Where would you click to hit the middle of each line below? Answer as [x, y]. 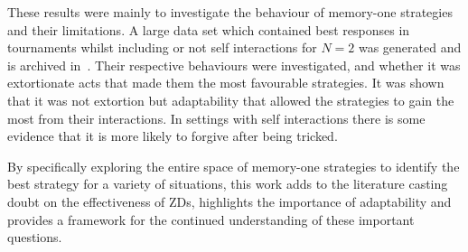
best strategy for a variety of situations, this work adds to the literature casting [228, 184]
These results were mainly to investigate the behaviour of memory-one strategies [230, 12]
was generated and [410, 47]
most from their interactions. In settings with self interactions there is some [216, 118]
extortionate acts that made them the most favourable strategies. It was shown [226, 83]
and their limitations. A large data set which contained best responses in [209, 29]
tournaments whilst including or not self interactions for [162, 47]
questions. [35, 237]
